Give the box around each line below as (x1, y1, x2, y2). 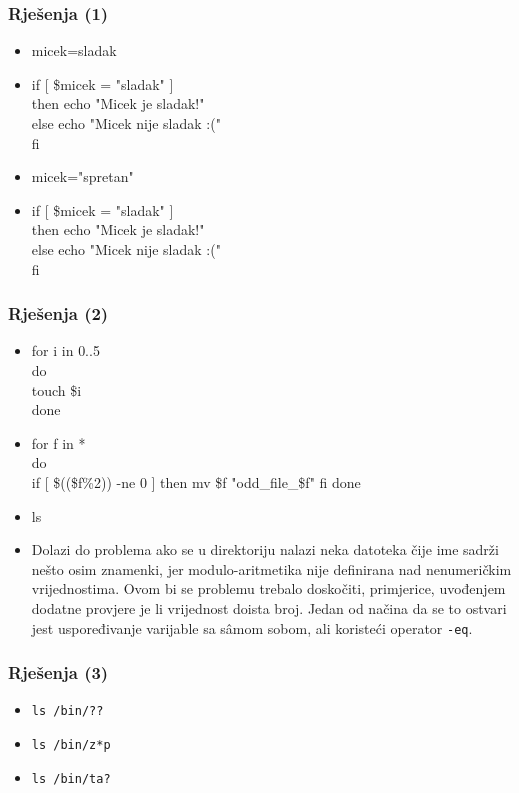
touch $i (31, 379, 82, 400)
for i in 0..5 (31, 340, 100, 361)
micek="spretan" (31, 166, 134, 187)
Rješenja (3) (8, 660, 109, 685)
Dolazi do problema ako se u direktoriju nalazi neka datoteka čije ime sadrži (31, 539, 499, 560)
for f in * (31, 432, 86, 453)
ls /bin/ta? (31, 771, 111, 786)
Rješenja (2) (8, 301, 109, 326)
